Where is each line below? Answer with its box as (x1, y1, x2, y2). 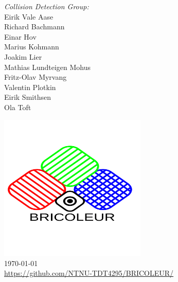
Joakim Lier (4, 51, 42, 62)
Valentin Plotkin (4, 81, 56, 92)
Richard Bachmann (4, 21, 65, 32)
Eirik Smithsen (4, 92, 51, 102)
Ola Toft (4, 101, 31, 112)
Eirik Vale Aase (4, 11, 54, 22)
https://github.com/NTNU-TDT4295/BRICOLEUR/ (4, 268, 174, 278)
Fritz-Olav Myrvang (4, 72, 67, 82)
